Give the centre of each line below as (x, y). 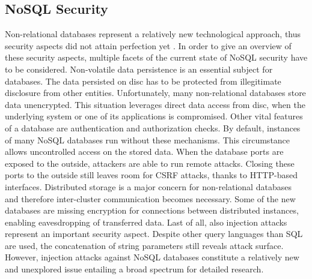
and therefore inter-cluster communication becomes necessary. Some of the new (150, 198)
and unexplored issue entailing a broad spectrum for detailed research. (134, 269)
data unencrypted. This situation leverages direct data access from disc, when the (155, 104)
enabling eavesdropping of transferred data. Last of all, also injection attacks (146, 222)
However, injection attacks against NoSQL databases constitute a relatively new (152, 257)
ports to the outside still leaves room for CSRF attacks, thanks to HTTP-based (151, 175)
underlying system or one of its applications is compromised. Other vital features (154, 116)
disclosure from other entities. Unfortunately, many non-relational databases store (155, 93)
